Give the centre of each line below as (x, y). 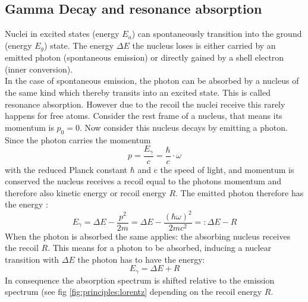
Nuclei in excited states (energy (62, 34)
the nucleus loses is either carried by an (204, 45)
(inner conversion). (39, 69)
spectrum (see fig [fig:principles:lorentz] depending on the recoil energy (133, 292)
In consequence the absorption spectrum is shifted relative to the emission (140, 280)
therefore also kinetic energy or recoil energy (86, 192)
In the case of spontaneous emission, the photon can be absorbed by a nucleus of (152, 81)
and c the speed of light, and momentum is (216, 169)
